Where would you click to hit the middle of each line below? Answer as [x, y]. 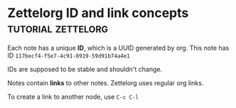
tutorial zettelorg [58, 28]
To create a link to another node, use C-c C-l [73, 97]
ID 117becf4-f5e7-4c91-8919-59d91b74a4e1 [69, 55]
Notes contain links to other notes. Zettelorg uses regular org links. [106, 82]
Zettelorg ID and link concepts [98, 13]
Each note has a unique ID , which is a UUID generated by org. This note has [118, 48]
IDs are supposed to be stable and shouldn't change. [85, 69]
